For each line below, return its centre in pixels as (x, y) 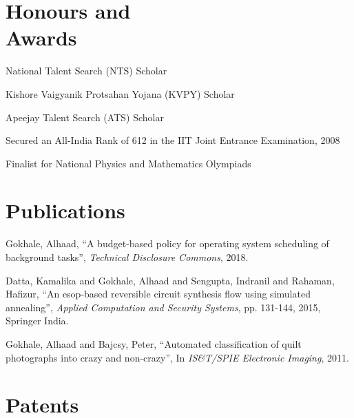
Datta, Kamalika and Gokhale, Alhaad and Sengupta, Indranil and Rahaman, (170, 280)
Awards (41, 38)
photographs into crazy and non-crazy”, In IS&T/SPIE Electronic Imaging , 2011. (177, 357)
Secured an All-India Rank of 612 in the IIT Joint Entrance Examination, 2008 (173, 140)
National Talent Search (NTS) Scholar (86, 71)
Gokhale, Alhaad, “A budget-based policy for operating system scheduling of (167, 243)
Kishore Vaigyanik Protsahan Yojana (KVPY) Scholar (120, 93)
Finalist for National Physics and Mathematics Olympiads (128, 163)
